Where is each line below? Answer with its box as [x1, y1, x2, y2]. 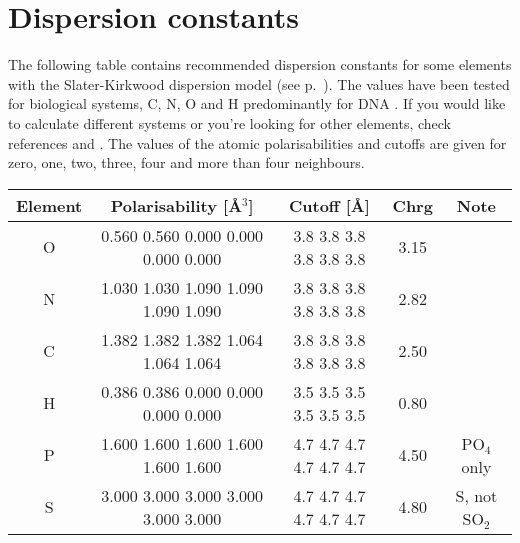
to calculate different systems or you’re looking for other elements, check [8, 112, 452, 133]
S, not [455, 483, 498, 507]
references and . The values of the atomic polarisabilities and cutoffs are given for [8, 132, 507, 153]
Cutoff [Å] [288, 193, 370, 217]
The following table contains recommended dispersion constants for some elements [8, 54, 512, 75]
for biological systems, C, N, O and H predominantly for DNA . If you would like [8, 93, 506, 114]
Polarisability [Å [110, 193, 243, 217]
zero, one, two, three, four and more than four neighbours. [8, 152, 365, 173]
